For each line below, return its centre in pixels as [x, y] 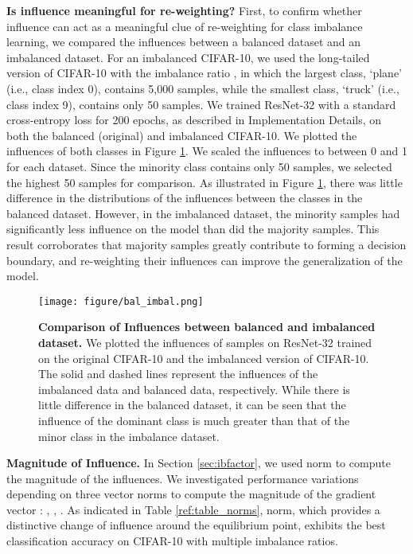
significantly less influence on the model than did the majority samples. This [193, 229]
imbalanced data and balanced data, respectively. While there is [194, 389]
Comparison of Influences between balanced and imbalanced [207, 327]
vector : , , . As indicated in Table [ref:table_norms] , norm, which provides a [193, 509]
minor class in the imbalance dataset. [129, 436]
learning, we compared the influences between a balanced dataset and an [184, 42]
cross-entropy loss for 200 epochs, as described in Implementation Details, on [194, 120]
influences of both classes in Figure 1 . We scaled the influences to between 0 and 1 [207, 151]
